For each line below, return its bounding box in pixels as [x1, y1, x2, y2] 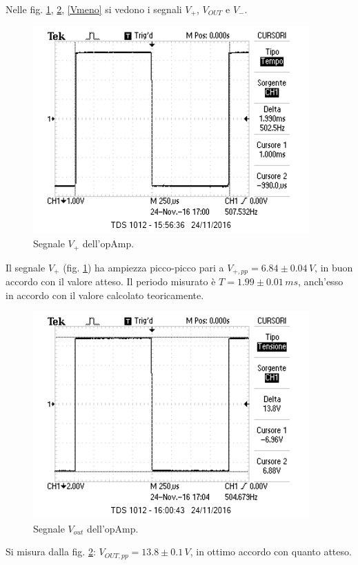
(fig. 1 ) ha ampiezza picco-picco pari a [63, 260, 224, 274]
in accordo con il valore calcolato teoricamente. [6, 287, 204, 302]
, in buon [315, 260, 353, 274]
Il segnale [6, 260, 46, 274]
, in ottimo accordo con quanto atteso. [190, 544, 352, 559]
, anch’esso [298, 274, 344, 288]
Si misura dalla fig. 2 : [6, 544, 96, 559]
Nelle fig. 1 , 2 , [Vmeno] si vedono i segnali [6, 2, 182, 16]
